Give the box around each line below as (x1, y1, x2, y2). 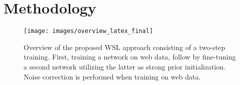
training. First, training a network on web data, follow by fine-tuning (24, 51, 236, 62)
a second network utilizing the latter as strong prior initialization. (24, 61, 226, 71)
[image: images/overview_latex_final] (24, 27, 153, 35)
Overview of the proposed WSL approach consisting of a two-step (24, 41, 225, 52)
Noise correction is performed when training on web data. (24, 71, 201, 81)
